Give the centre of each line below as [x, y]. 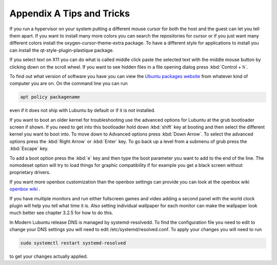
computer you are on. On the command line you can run [68, 83]
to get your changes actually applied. [49, 256]
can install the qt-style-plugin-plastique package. [62, 50]
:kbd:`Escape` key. [29, 148]
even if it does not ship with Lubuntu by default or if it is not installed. [83, 110]
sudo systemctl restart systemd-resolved [73, 243]
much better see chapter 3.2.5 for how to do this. [61, 213]
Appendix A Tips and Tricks [70, 13]
